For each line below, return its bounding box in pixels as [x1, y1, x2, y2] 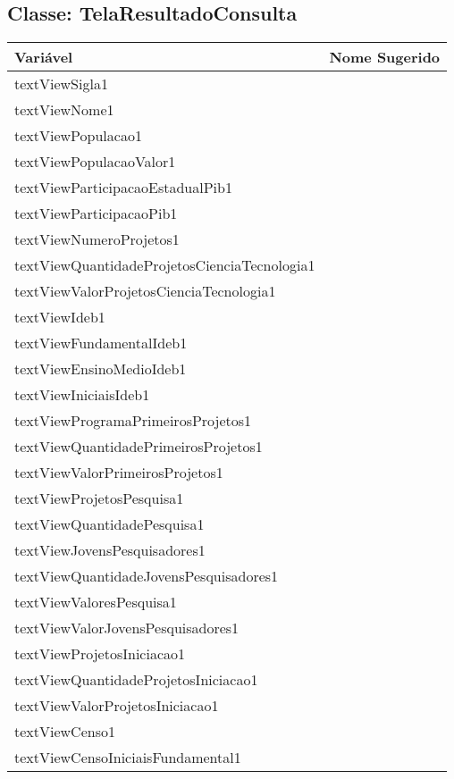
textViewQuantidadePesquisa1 [14, 514, 205, 535]
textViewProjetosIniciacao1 [14, 643, 186, 665]
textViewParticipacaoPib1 [14, 203, 178, 224]
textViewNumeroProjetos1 [14, 229, 180, 250]
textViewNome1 [14, 99, 114, 121]
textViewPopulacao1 [14, 125, 142, 147]
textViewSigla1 [14, 73, 108, 95]
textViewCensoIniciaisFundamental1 [14, 747, 241, 768]
